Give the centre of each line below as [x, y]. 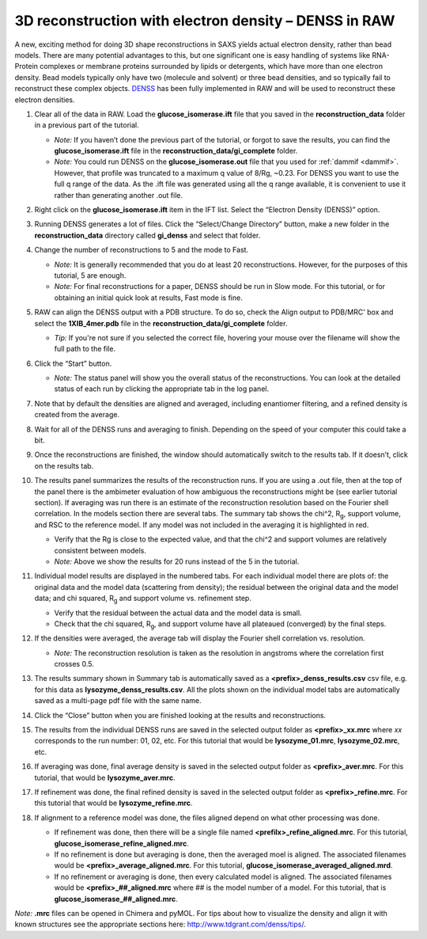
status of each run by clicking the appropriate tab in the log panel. [161, 389]
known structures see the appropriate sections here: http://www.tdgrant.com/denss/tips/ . [160, 924]
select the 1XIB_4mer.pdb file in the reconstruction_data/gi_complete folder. [161, 323]
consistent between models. [100, 550]
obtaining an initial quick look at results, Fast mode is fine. [148, 298]
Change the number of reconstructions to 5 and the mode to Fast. [142, 250]
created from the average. [77, 415]
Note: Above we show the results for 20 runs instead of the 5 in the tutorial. [177, 561]
